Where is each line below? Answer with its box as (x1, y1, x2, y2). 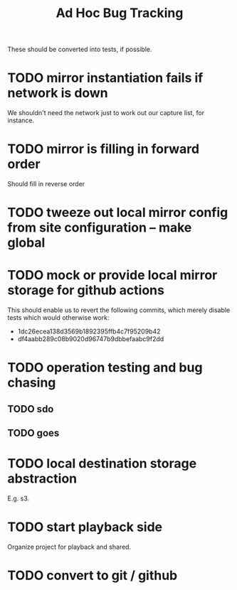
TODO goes (7, 427, 60, 439)
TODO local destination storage (7, 456, 197, 472)
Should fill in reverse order (7, 180, 85, 188)
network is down (7, 85, 108, 101)
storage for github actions (7, 282, 165, 299)
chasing (7, 375, 56, 391)
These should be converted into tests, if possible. (7, 45, 152, 54)
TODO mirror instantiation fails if (7, 70, 204, 86)
